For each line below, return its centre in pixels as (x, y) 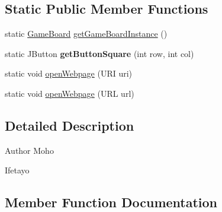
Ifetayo (17, 170)
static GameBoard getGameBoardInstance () (86, 34)
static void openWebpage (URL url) (70, 93)
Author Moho (29, 150)
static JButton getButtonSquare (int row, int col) (99, 53)
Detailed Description (70, 125)
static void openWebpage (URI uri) (69, 73)
